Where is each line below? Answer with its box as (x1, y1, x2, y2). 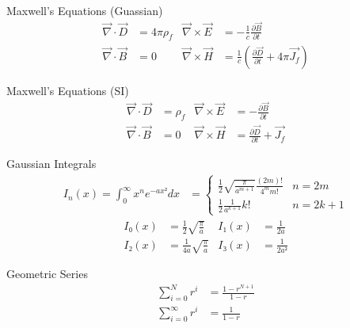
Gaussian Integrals (6, 155, 97, 172)
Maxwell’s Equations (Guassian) (6, 2, 163, 18)
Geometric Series (6, 265, 88, 282)
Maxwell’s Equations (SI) (6, 82, 129, 98)
